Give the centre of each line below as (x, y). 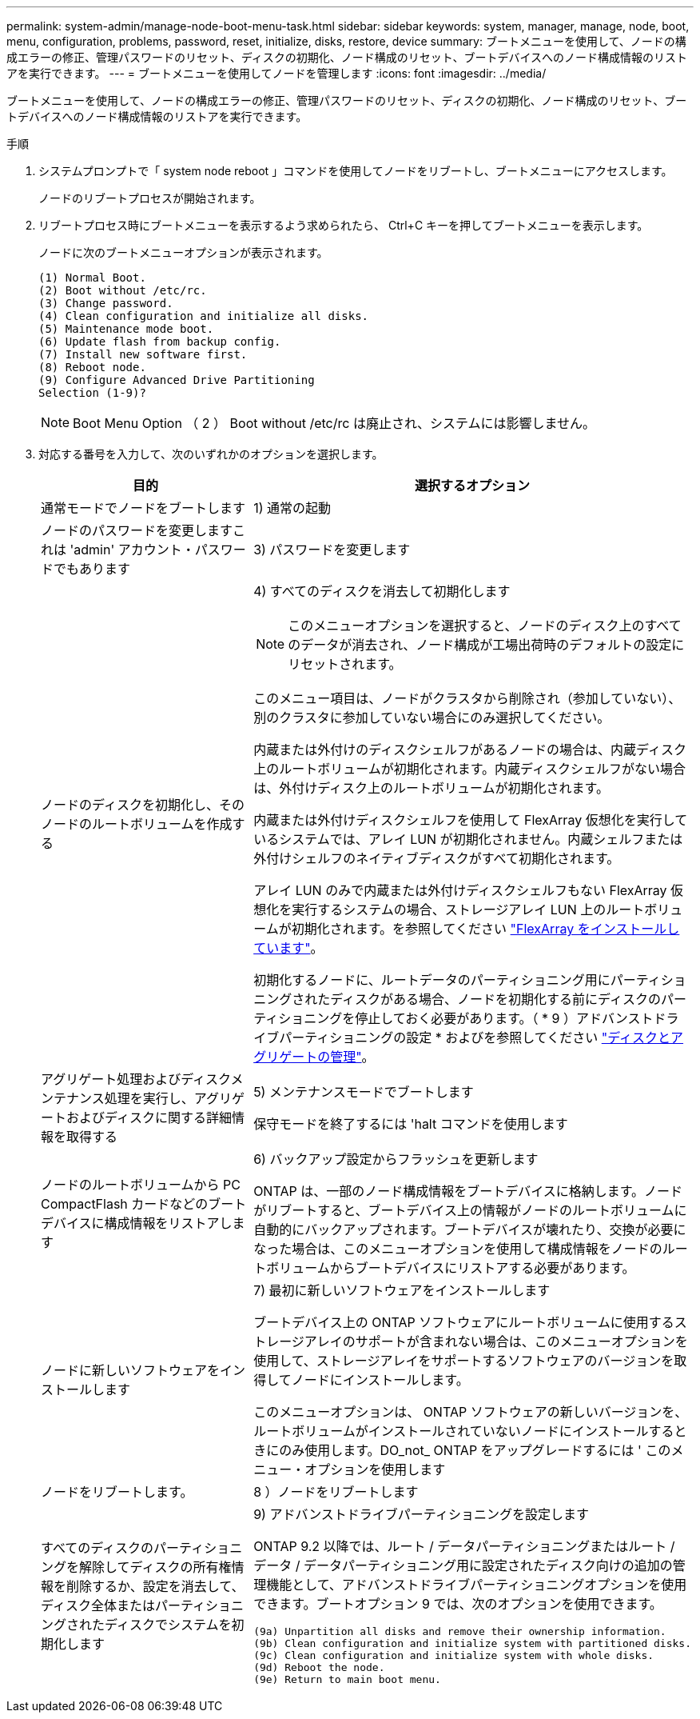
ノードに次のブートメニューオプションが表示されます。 (183, 252)
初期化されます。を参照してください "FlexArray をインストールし (485, 929)
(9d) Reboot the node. (319, 1667)
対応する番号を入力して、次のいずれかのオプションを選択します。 (211, 454)
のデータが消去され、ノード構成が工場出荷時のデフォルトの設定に (486, 645)
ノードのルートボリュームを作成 (137, 824)
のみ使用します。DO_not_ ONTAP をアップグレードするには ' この (475, 1450)
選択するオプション (473, 486)
